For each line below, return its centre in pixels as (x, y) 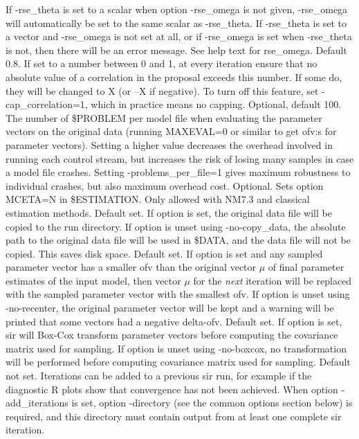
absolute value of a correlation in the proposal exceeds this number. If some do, (174, 77)
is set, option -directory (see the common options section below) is (212, 403)
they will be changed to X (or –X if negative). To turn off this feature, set (162, 90)
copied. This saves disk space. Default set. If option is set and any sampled (164, 253)
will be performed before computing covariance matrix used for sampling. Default (178, 362)
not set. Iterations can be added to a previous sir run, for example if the (159, 376)
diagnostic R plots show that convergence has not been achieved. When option (172, 389)
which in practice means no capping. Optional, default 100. (216, 104)
